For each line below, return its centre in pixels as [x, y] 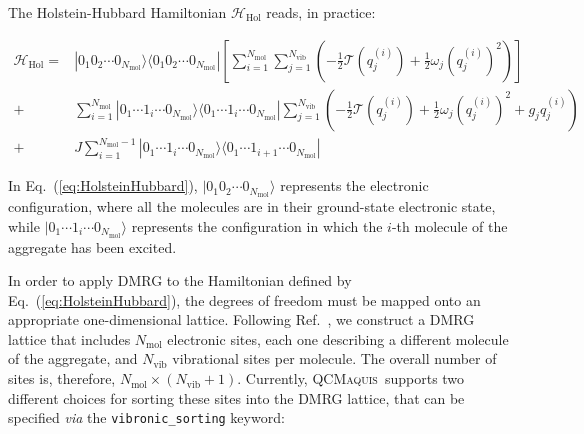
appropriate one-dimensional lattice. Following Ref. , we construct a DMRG [241, 319]
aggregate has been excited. [92, 246]
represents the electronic [354, 185]
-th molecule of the [449, 225]
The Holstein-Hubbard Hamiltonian [117, 12]
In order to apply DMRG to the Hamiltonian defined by [180, 280]
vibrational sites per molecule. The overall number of [334, 358]
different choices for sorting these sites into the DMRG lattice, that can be [236, 397]
